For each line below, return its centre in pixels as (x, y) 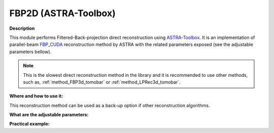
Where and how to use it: (36, 96)
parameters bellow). (30, 52)
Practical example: (30, 124)
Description (22, 28)
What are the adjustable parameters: (49, 115)
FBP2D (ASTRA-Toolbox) (63, 13)
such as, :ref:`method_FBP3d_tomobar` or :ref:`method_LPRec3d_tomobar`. (102, 82)
